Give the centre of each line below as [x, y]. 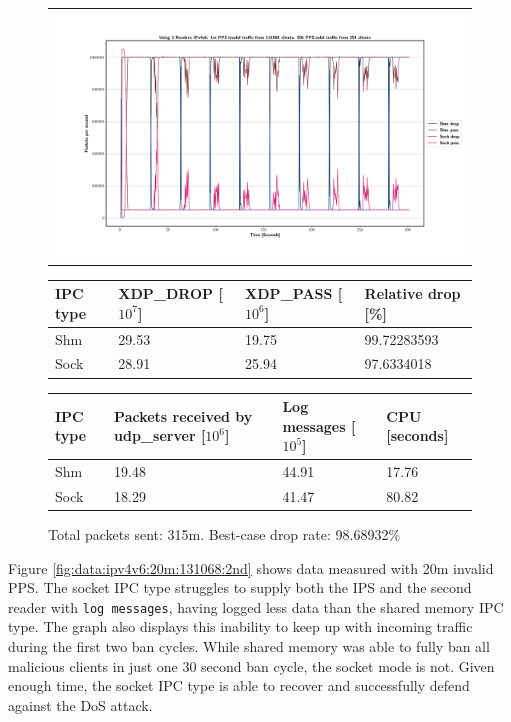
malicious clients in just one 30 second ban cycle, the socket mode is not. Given [251, 665]
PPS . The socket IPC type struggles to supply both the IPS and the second [240, 587]
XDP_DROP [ [170, 293]
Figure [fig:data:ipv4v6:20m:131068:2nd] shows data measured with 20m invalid [251, 567]
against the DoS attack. [80, 704]
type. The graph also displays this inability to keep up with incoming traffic [240, 626]
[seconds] [417, 435]
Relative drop [412, 293]
